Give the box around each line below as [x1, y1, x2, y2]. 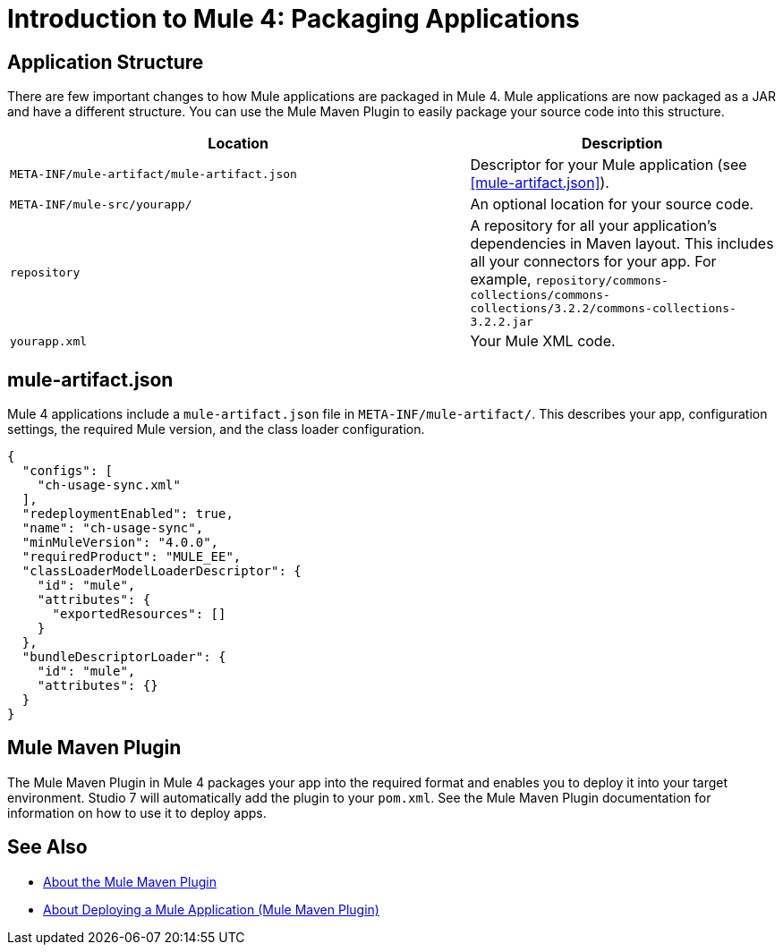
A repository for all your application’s [470, 217, 718, 235]
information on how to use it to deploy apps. [7, 804, 267, 820]
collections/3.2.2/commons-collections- [470, 302, 736, 316]
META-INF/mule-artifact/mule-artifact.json [10, 166, 297, 181]
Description [581, 134, 663, 153]
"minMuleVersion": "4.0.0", [21, 535, 219, 550]
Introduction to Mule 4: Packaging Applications [7, 4, 580, 34]
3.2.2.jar [470, 315, 533, 329]
